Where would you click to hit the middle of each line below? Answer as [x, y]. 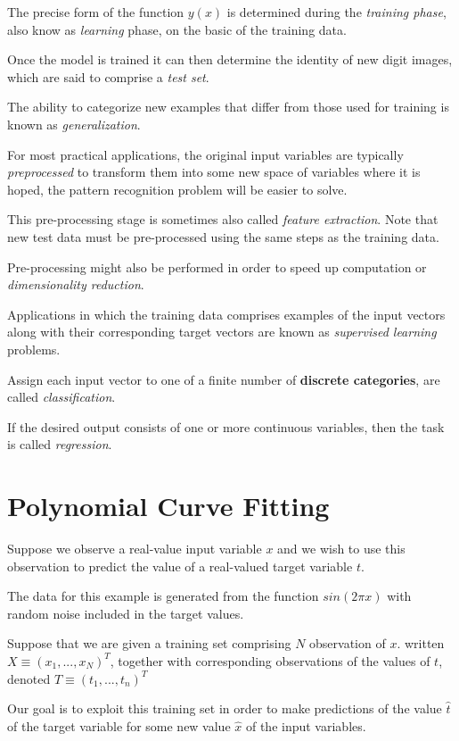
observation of [348, 643]
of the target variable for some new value [119, 725]
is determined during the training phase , [336, 12]
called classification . [61, 397]
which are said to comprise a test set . [108, 76]
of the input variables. [306, 725]
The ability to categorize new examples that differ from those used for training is [228, 107]
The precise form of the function [96, 12]
